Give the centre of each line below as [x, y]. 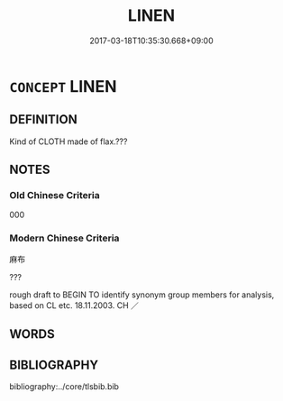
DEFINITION [44, 119]
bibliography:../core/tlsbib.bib [64, 386]
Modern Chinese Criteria [64, 238]
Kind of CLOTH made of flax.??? [68, 141]
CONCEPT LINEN [63, 86]
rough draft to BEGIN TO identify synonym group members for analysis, [142, 295]
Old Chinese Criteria [55, 196]
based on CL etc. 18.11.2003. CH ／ [74, 305]
